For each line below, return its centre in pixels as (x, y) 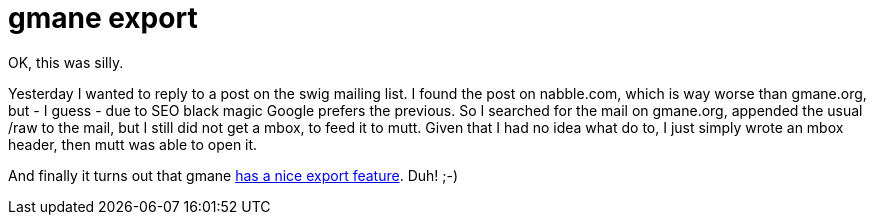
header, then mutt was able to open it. (133, 144)
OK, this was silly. (66, 62)
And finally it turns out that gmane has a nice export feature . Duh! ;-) (233, 175)
